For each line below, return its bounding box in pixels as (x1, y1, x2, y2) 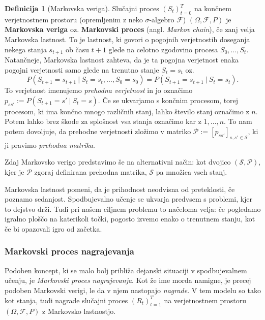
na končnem (194, 3, 231, 13)
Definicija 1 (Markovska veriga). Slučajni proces (5, 3, 159, 13)
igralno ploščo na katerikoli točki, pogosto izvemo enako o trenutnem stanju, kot (5, 213, 255, 224)
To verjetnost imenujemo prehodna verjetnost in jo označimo (5, 85, 193, 95)
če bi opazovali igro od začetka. (5, 223, 102, 234)
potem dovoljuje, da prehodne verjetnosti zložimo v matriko (5, 126, 191, 136)
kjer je (5, 166, 24, 177)
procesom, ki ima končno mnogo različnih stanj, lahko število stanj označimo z (5, 106, 249, 116)
